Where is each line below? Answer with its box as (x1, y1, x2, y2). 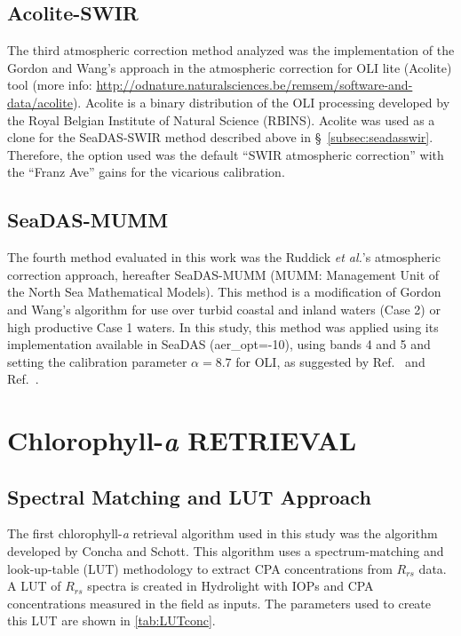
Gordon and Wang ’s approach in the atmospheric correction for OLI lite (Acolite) (7, 58, 452, 76)
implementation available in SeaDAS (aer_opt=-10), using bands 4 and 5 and (7, 335, 431, 354)
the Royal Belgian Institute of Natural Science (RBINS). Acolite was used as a (7, 110, 435, 129)
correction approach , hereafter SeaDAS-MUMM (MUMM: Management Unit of (7, 265, 440, 283)
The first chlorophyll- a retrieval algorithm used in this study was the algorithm (7, 524, 438, 543)
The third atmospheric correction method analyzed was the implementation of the (7, 41, 455, 60)
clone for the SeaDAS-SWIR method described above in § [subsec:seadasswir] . (7, 128, 433, 147)
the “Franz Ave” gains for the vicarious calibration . (7, 163, 285, 181)
